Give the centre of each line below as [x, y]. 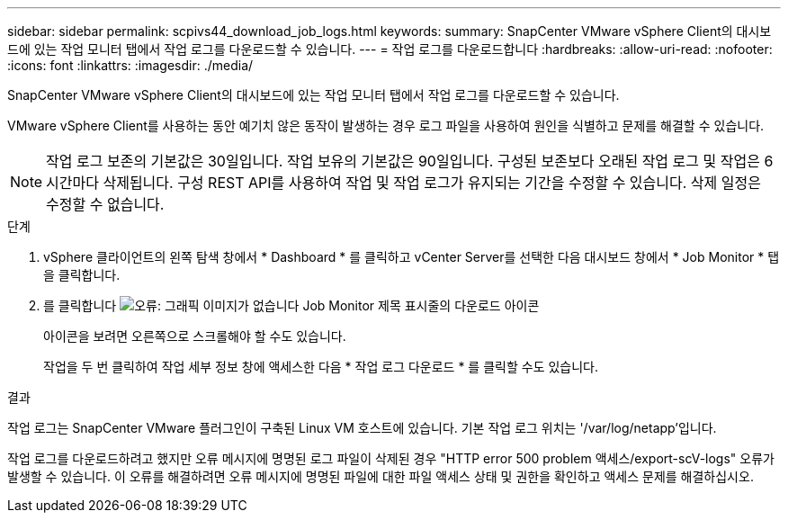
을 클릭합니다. [82, 275]
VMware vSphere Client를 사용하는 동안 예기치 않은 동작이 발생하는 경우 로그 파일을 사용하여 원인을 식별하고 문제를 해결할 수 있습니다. [386, 126]
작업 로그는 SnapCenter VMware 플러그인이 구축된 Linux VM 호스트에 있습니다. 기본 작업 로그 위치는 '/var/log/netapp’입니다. [362, 428]
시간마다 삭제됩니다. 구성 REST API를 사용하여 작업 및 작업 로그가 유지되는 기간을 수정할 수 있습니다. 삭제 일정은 [403, 183]
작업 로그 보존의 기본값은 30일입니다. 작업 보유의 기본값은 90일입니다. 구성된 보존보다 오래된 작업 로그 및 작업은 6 [410, 161]
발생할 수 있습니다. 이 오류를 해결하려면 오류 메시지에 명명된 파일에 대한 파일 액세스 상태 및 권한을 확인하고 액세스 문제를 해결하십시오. [381, 476]
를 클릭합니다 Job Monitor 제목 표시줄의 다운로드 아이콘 [291, 305]
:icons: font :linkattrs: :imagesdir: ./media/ [130, 65]
